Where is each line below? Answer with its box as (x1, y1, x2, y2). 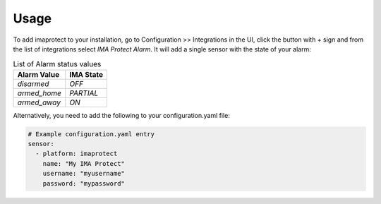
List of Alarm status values (13, 59, 102, 68)
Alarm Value (17, 69, 60, 79)
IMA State (69, 69, 104, 79)
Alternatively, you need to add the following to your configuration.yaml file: (13, 111, 231, 119)
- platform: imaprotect (35, 150, 118, 158)
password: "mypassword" (42, 179, 125, 187)
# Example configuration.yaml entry (28, 130, 155, 138)
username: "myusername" (42, 169, 125, 178)
